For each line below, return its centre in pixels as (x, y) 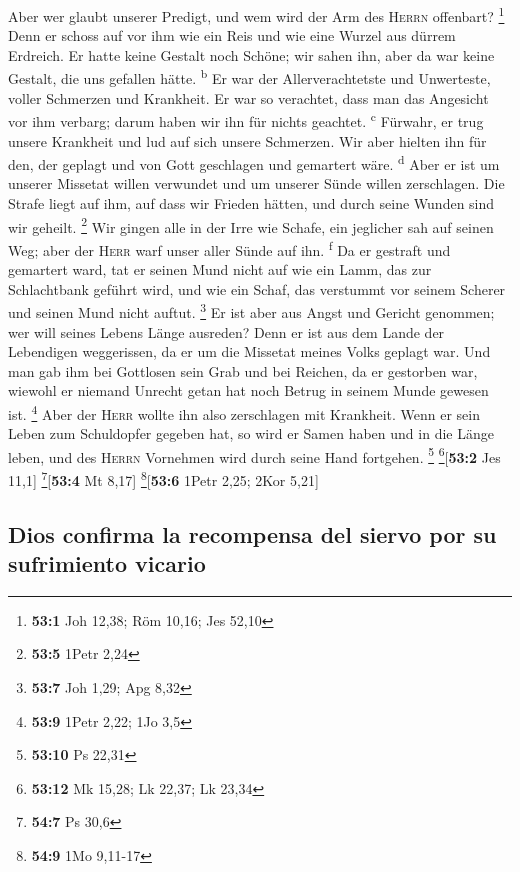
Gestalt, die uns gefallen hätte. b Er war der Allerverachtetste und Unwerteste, (249, 77)
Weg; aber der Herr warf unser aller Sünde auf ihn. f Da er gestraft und (229, 248)
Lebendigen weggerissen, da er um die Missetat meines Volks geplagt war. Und (249, 351)
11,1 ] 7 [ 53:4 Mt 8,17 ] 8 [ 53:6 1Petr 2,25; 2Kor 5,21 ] (163, 478)
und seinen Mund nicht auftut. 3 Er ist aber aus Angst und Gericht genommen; (251, 310)
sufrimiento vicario (107, 563)
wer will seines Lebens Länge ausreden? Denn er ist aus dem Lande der (226, 331)
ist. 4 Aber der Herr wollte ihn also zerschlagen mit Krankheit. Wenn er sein (244, 412)
